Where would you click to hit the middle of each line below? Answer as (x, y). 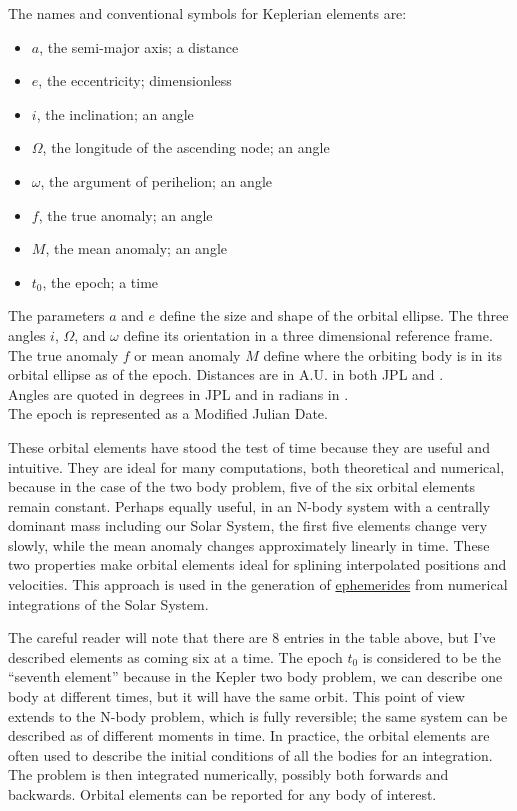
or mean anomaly (187, 354)
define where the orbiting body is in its (383, 354)
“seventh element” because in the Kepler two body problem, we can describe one (255, 676)
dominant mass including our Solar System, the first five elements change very (248, 525)
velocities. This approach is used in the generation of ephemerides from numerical (258, 584)
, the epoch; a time (100, 281)
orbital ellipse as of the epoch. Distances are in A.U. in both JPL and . (226, 374)
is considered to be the (432, 656)
